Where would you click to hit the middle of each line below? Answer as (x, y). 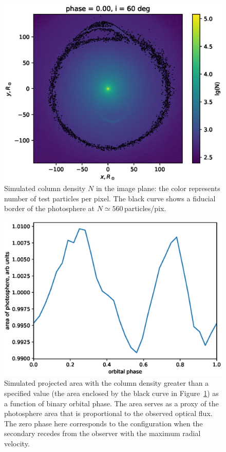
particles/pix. (145, 208)
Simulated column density (45, 188)
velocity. (17, 443)
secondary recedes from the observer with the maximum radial (102, 433)
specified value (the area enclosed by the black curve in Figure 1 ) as (111, 393)
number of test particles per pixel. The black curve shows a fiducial (110, 198)
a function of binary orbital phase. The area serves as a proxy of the (111, 403)
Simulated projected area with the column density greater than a (107, 383)
